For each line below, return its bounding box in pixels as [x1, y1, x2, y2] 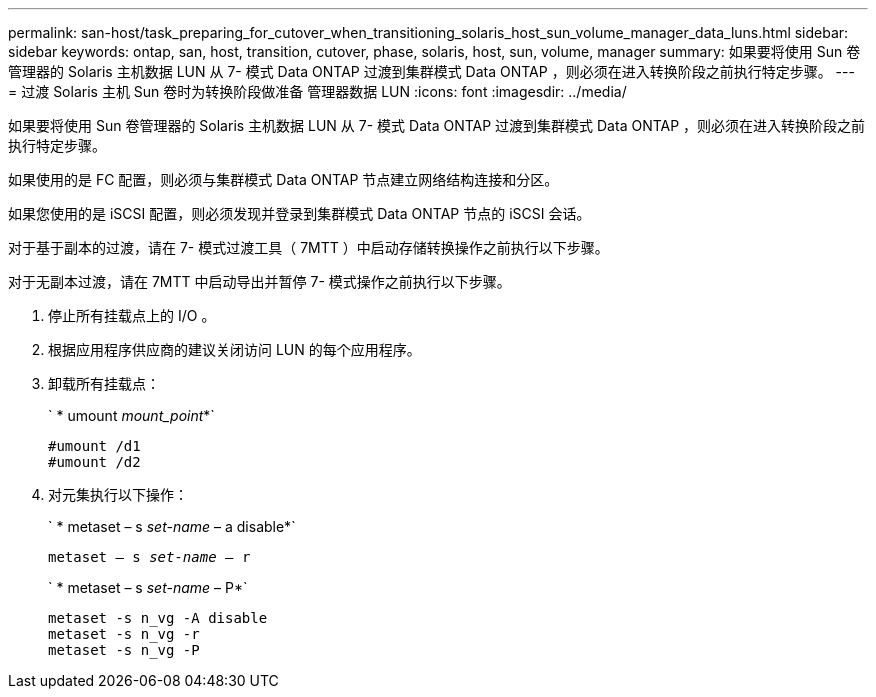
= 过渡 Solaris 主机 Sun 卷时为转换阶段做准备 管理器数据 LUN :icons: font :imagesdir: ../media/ [8, 83, 627, 100]
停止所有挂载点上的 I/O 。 [48, 307, 216, 324]
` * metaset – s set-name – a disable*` [48, 518, 296, 535]
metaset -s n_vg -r [48, 626, 200, 642]
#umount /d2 [48, 454, 141, 470]
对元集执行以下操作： [48, 486, 188, 503]
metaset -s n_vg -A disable [48, 610, 268, 626]
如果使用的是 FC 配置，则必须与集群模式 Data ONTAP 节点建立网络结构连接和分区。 [8, 171, 559, 188]
